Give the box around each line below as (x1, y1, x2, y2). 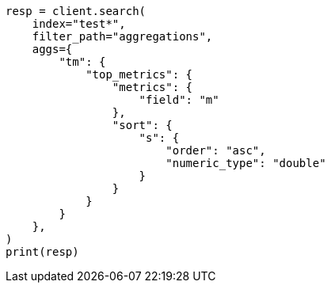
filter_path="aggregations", (32, 30, 213, 43)
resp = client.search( (6, 5, 146, 17)
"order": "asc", (165, 144, 266, 157)
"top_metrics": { (86, 68, 193, 81)
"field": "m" (139, 93, 219, 106)
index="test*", (32, 17, 126, 30)
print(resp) (6, 245, 79, 258)
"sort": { (112, 119, 173, 131)
